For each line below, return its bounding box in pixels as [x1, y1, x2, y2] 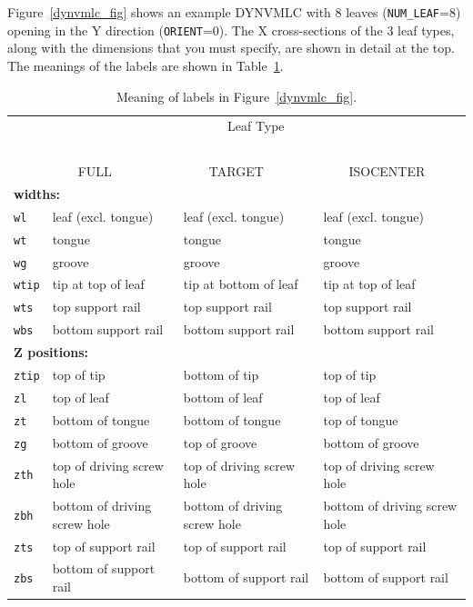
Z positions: [14, 343, 89, 362]
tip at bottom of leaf [183, 274, 298, 294]
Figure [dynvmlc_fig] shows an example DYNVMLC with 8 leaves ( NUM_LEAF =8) [7, 3, 461, 21]
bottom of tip [183, 365, 259, 384]
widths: [14, 184, 61, 203]
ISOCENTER [348, 162, 426, 181]
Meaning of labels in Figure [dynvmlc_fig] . [116, 86, 357, 105]
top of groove [183, 433, 257, 452]
